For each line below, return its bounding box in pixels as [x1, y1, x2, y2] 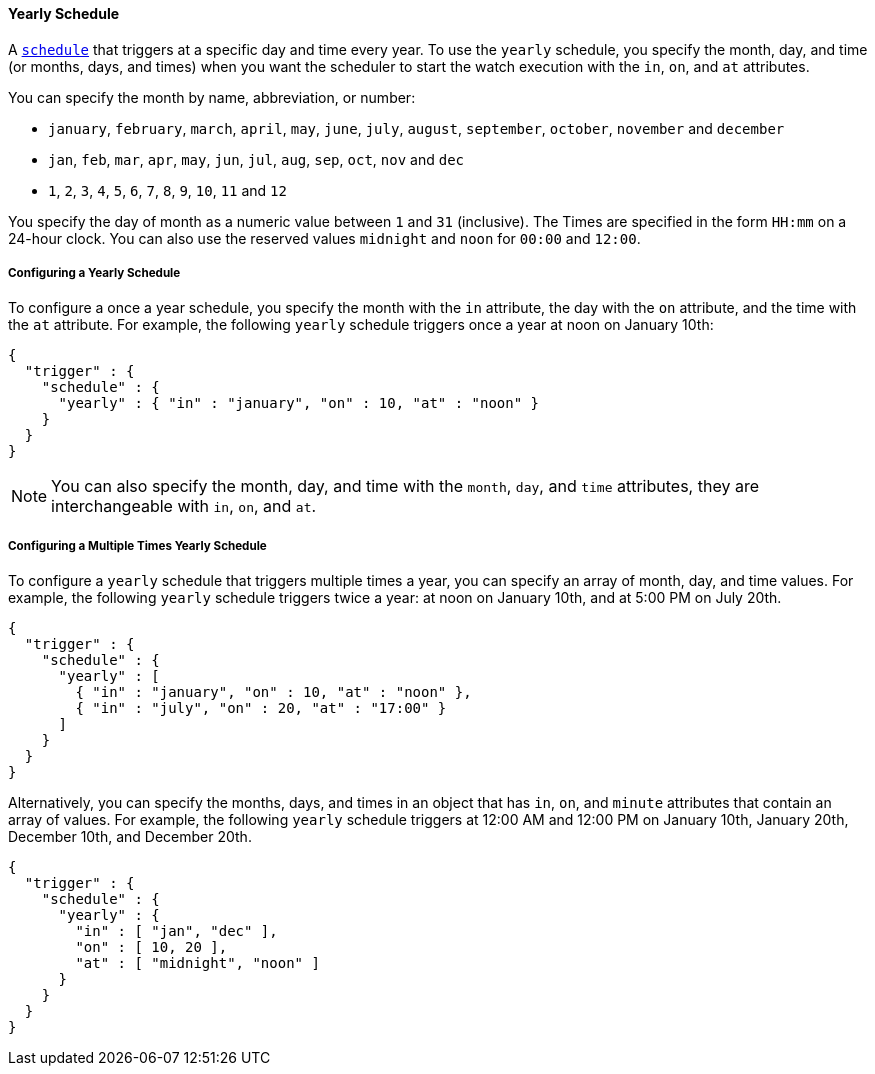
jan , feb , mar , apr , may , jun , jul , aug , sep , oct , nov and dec [48, 150, 464, 168]
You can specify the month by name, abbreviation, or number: [8, 88, 416, 106]
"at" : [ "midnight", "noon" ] [75, 955, 320, 972]
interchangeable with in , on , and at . [51, 496, 317, 517]
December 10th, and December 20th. [8, 828, 252, 846]
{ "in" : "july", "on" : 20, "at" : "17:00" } [75, 700, 447, 717]
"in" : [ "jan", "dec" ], [75, 923, 278, 940]
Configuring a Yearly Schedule [8, 266, 181, 280]
